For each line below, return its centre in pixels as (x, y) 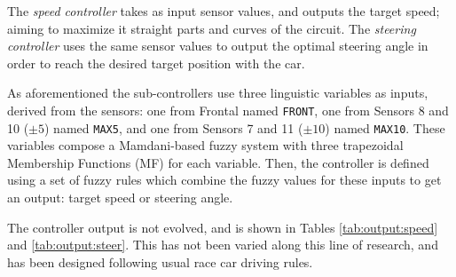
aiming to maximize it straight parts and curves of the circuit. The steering (212, 28)
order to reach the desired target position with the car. (156, 63)
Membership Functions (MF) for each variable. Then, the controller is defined (218, 162)
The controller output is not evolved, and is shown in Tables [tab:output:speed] (223, 227)
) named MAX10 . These (385, 127)
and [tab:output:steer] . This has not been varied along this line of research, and (223, 245)
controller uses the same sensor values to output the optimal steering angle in (218, 46)
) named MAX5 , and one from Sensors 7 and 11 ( (174, 127)
